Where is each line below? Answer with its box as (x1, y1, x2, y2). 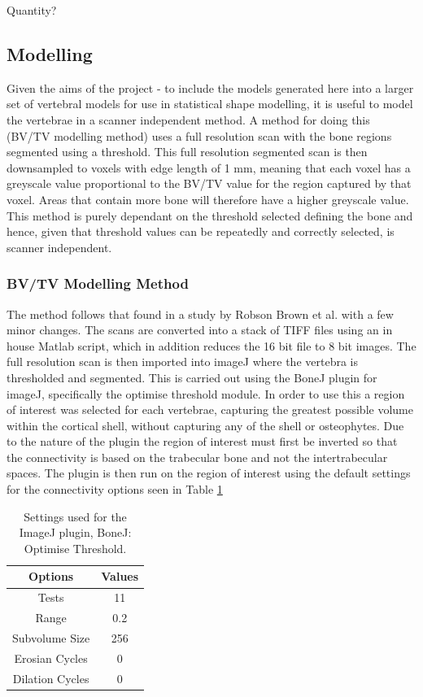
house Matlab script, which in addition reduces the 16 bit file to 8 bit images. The (7, 337, 416, 354)
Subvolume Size (12, 629, 90, 646)
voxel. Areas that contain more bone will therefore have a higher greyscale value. (7, 190, 409, 207)
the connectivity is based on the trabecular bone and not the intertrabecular (7, 448, 388, 465)
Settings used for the (24, 508, 127, 525)
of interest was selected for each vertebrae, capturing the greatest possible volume (7, 401, 413, 418)
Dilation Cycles (12, 669, 89, 686)
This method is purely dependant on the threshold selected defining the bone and (7, 207, 413, 224)
